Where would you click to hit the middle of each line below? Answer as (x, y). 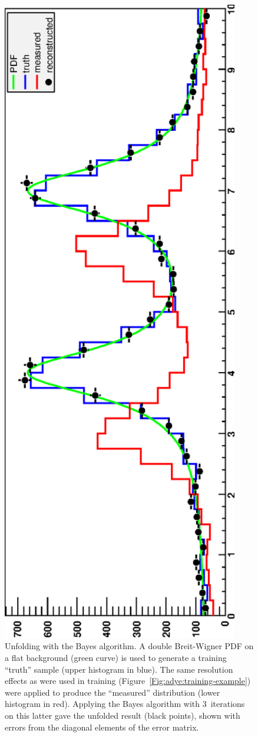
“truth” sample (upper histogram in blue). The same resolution (119, 669)
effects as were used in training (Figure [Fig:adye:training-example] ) (128, 681)
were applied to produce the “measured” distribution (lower (113, 692)
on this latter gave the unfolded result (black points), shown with (123, 715)
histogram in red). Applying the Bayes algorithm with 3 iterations (125, 704)
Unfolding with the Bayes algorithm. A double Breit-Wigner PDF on (129, 646)
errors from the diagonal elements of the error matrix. (102, 727)
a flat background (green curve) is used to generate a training (116, 657)
